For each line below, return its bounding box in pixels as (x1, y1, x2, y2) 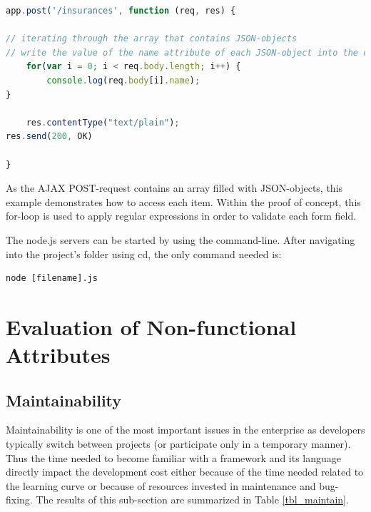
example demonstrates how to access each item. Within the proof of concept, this (6, 194, 361, 209)
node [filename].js (6, 273, 98, 284)
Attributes (6, 340, 111, 369)
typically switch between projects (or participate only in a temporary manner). (6, 436, 351, 451)
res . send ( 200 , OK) (6, 131, 93, 142)
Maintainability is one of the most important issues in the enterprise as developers (6, 422, 365, 437)
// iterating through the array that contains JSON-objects (6, 34, 298, 44)
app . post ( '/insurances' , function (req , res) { (6, 6, 236, 16)
